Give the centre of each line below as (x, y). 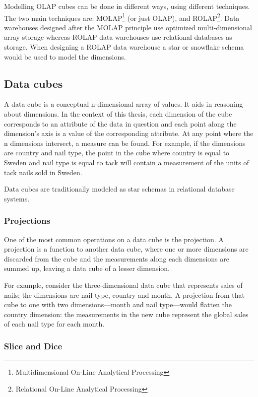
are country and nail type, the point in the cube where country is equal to (117, 153)
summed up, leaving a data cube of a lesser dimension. (87, 268)
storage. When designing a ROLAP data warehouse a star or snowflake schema (124, 47)
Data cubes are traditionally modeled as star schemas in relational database (119, 189)
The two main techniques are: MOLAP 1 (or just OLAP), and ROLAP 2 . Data (122, 17)
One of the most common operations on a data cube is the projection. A (114, 239)
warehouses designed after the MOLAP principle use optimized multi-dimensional (128, 27)
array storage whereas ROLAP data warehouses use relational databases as (118, 37)
